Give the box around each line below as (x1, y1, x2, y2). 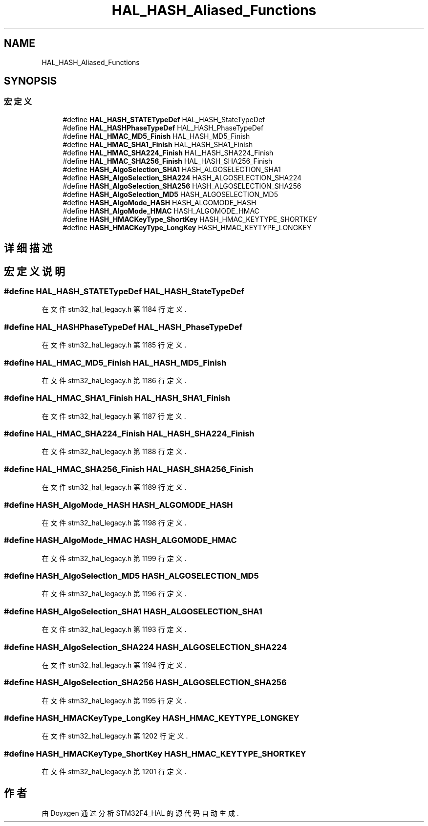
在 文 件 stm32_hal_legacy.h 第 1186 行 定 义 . (42, 376, 187, 385)
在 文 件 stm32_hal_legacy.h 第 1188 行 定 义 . (42, 447, 187, 456)
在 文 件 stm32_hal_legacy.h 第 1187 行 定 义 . (42, 412, 186, 420)
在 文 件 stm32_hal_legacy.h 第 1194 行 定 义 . (42, 660, 187, 669)
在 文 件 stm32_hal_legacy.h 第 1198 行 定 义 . (42, 518, 187, 527)
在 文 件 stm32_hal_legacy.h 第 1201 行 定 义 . (42, 767, 187, 776)
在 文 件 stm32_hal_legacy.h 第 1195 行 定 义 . (42, 696, 187, 705)
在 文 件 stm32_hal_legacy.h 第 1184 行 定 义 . (42, 305, 187, 314)
